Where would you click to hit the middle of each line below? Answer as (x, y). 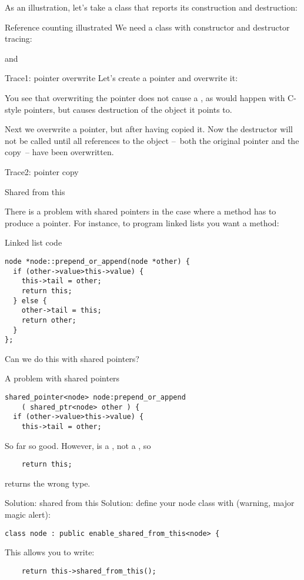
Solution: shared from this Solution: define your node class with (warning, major (150, 503)
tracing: (19, 38)
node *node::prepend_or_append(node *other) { (97, 261)
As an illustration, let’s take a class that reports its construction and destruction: (151, 7)
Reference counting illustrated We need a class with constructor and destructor (147, 27)
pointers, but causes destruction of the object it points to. (128, 109)
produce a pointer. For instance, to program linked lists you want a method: (142, 222)
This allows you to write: (50, 552)
